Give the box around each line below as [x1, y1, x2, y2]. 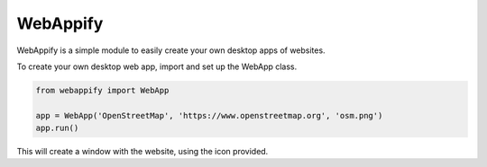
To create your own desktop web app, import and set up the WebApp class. [16, 61, 298, 72]
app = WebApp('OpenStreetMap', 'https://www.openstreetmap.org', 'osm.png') [35, 110, 383, 120]
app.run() [35, 123, 79, 134]
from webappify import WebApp [35, 85, 170, 95]
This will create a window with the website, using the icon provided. [16, 146, 269, 157]
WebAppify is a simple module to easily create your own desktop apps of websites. [16, 45, 326, 56]
